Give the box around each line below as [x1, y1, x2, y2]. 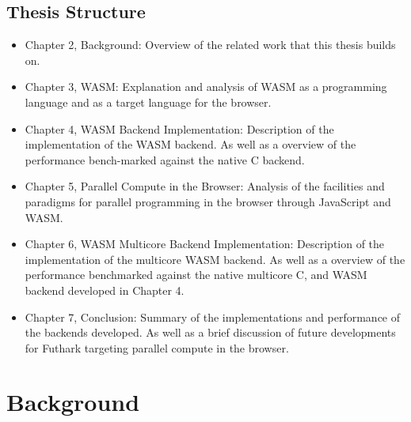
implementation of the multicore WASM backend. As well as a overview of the [25, 251, 405, 267]
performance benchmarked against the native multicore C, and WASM [25, 266, 367, 283]
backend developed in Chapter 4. [25, 281, 185, 298]
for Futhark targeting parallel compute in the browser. [25, 339, 289, 356]
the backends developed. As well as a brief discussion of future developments [25, 324, 396, 341]
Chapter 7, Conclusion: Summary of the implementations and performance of [25, 308, 401, 325]
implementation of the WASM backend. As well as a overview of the [25, 136, 356, 153]
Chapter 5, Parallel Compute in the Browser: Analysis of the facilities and [25, 178, 385, 194]
